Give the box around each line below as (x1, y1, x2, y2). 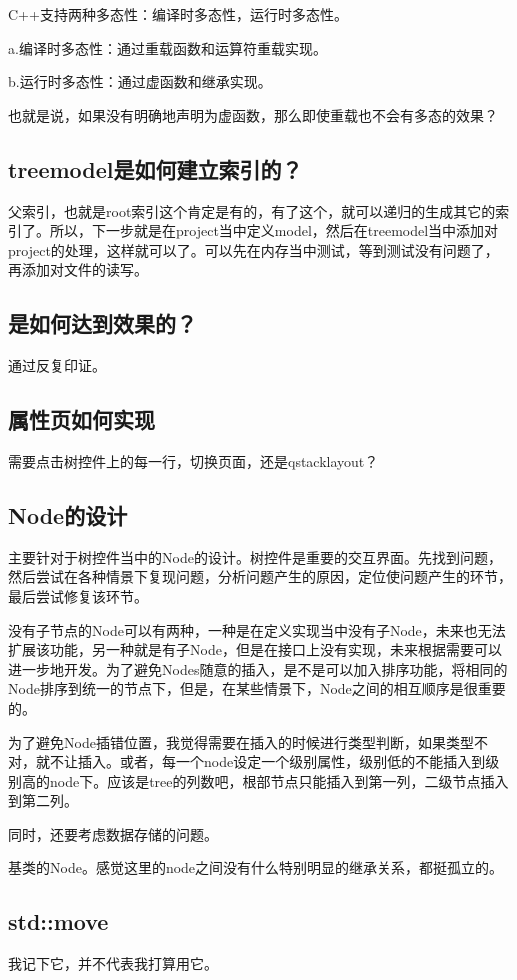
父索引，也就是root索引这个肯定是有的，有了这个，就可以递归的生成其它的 (8, 200, 496, 221)
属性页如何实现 (8, 404, 155, 435)
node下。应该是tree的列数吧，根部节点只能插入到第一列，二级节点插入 (49, 770, 509, 791)
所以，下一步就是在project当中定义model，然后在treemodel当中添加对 (49, 220, 499, 241)
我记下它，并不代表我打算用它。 (8, 953, 218, 974)
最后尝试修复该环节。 (8, 585, 148, 606)
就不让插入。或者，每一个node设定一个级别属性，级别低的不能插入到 (35, 751, 486, 772)
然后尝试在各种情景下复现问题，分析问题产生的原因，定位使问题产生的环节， (8, 566, 512, 587)
